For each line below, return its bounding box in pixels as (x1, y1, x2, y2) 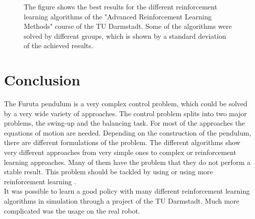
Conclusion (4, 70, 81, 90)
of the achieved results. (24, 40, 94, 51)
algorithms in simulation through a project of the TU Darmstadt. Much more (4, 196, 240, 206)
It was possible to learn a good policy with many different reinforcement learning (4, 186, 250, 196)
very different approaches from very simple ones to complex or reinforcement (4, 147, 237, 157)
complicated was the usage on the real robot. (4, 205, 140, 216)
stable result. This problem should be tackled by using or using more (4, 166, 213, 177)
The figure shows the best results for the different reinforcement (24, 1, 217, 11)
